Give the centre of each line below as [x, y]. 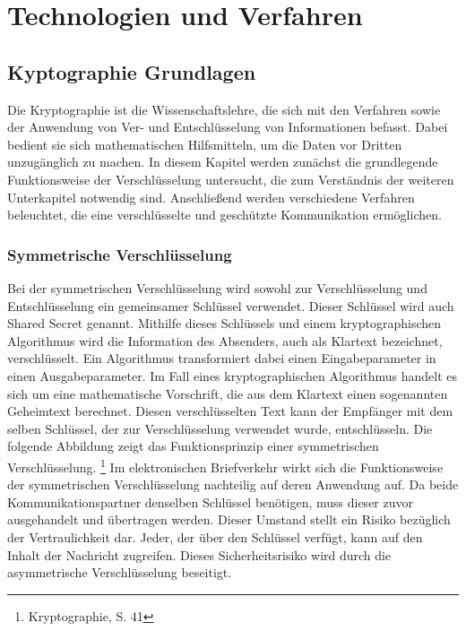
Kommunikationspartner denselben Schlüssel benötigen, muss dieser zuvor [210, 501]
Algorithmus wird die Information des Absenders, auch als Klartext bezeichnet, [225, 340]
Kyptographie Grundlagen [132, 71]
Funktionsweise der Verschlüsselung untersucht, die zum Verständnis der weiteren [231, 179]
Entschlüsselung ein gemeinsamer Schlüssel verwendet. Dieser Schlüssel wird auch [231, 305]
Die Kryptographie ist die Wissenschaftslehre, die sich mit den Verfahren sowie [224, 109]
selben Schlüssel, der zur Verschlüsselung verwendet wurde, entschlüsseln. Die [220, 428]
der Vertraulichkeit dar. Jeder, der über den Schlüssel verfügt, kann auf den [215, 536]
